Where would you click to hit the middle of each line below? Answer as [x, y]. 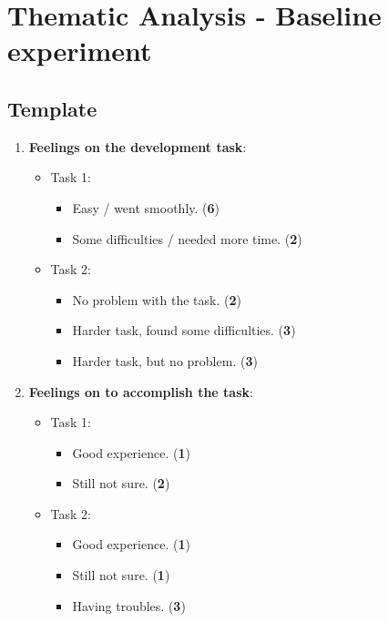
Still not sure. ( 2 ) [121, 483]
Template [52, 108]
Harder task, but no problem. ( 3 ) [165, 360]
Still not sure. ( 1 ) [121, 575]
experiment [80, 51]
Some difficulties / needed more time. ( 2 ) [187, 238]
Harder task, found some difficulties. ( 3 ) [184, 330]
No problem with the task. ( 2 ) [157, 299]
